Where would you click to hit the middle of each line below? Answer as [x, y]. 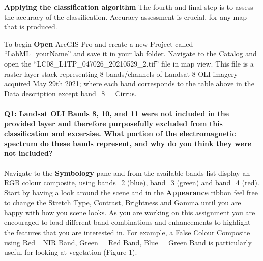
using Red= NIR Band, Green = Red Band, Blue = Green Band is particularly [128, 242]
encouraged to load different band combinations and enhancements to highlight [127, 222]
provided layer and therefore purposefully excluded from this [113, 123]
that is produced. [31, 27]
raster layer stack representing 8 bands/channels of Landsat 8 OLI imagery [121, 73]
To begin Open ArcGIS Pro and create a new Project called [99, 43]
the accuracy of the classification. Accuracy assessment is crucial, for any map [126, 17]
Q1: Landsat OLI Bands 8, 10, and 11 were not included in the [117, 113]
